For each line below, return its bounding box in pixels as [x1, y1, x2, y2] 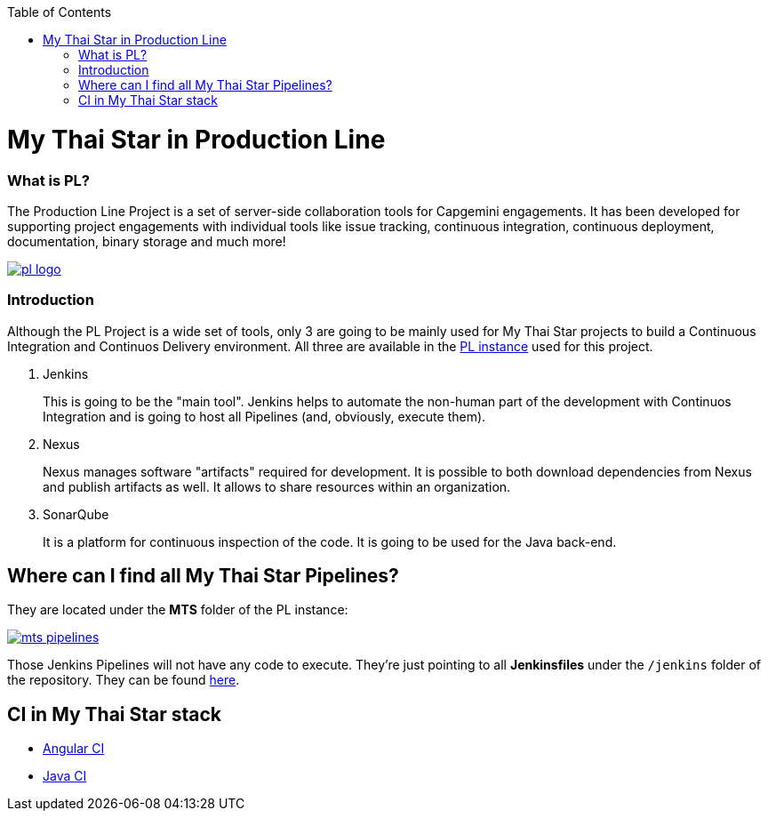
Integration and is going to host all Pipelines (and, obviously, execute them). [43, 408, 486, 424]
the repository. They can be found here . [7, 672, 240, 688]
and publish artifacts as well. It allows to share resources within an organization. [43, 478, 511, 494]
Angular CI [43, 741, 105, 757]
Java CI [43, 768, 87, 784]
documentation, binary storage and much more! [7, 233, 286, 249]
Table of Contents [7, 4, 112, 20]
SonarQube [43, 506, 109, 522]
